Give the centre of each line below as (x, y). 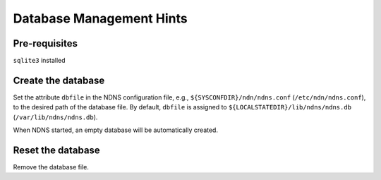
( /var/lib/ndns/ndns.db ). (55, 117)
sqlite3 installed (40, 61)
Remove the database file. (51, 167)
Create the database (59, 80)
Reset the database (56, 150)
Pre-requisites (45, 43)
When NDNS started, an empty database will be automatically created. (116, 130)
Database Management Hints (100, 18)
